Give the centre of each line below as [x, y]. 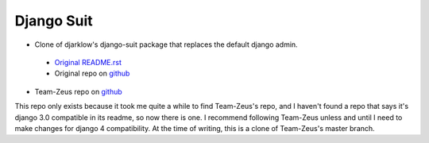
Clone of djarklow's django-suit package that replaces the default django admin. [166, 44]
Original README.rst [88, 62]
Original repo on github [92, 73]
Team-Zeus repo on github [78, 91]
